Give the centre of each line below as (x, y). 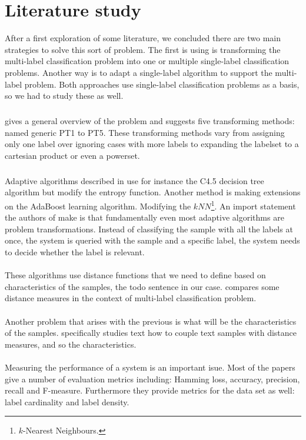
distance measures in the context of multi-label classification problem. (131, 298)
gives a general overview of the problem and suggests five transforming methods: (150, 121)
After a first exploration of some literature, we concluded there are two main (143, 38)
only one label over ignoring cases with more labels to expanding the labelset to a (152, 144)
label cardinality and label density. (67, 401)
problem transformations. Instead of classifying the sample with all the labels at (149, 229)
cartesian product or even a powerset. (72, 155)
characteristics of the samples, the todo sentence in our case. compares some (142, 286)
